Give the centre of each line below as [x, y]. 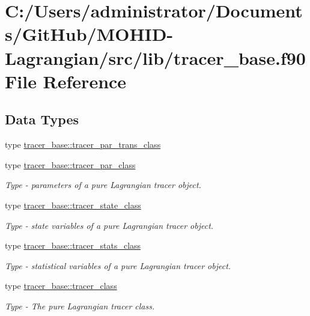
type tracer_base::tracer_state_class [73, 205]
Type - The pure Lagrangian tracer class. [80, 305]
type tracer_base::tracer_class [61, 286]
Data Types [42, 119]
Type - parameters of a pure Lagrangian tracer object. [103, 185]
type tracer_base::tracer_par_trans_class [83, 144]
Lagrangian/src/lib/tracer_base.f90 [155, 57]
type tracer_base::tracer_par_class [70, 164]
